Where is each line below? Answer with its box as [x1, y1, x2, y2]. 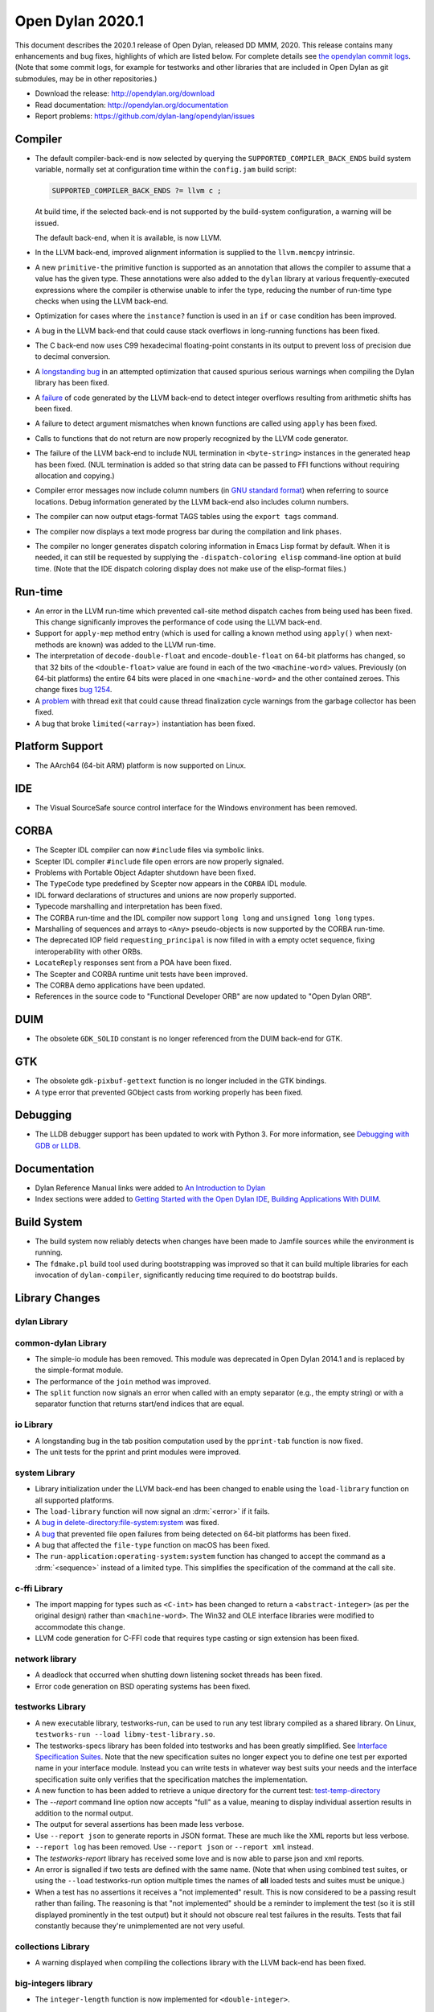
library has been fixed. [35, 378, 110, 388]
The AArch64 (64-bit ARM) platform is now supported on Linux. [35, 761, 247, 770]
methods [35, 640, 64, 649]
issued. [35, 218, 59, 228]
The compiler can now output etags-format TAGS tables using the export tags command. [35, 512, 339, 522]
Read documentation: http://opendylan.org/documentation [35, 100, 229, 109]
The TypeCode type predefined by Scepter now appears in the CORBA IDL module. [35, 879, 307, 888]
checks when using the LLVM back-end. [35, 296, 169, 306]
